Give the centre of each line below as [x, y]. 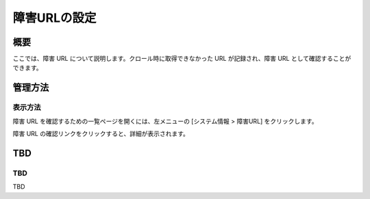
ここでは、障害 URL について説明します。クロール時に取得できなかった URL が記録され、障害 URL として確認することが [182, 59]
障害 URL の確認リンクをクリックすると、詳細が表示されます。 [101, 134]
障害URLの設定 [54, 18]
